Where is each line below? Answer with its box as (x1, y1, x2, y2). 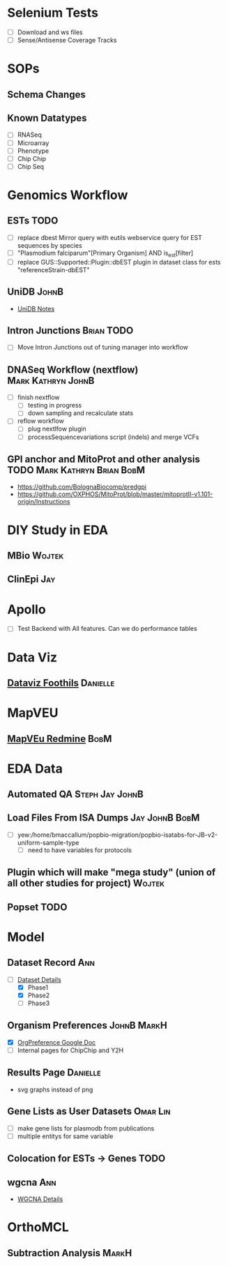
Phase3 (27, 999, 50, 1007)
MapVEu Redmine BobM (7, 733, 112, 745)
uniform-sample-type (17, 838, 79, 847)
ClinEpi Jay (7, 574, 56, 586)
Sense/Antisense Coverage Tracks (17, 36, 117, 44)
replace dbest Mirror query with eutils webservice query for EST (17, 233, 202, 241)
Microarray (17, 138, 50, 147)
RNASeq (17, 131, 42, 139)
